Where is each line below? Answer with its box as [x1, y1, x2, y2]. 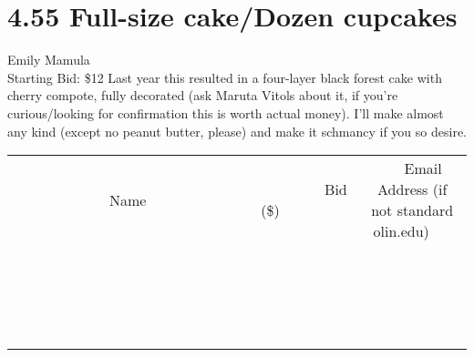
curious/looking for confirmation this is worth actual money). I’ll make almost [7, 103, 444, 122]
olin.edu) [373, 220, 429, 242]
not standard [371, 199, 454, 221]
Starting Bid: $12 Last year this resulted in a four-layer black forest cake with [7, 67, 442, 87]
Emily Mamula [7, 50, 90, 69]
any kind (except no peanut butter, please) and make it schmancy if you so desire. [7, 121, 467, 140]
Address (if [377, 178, 448, 200]
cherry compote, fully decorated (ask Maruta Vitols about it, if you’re [7, 86, 398, 105]
